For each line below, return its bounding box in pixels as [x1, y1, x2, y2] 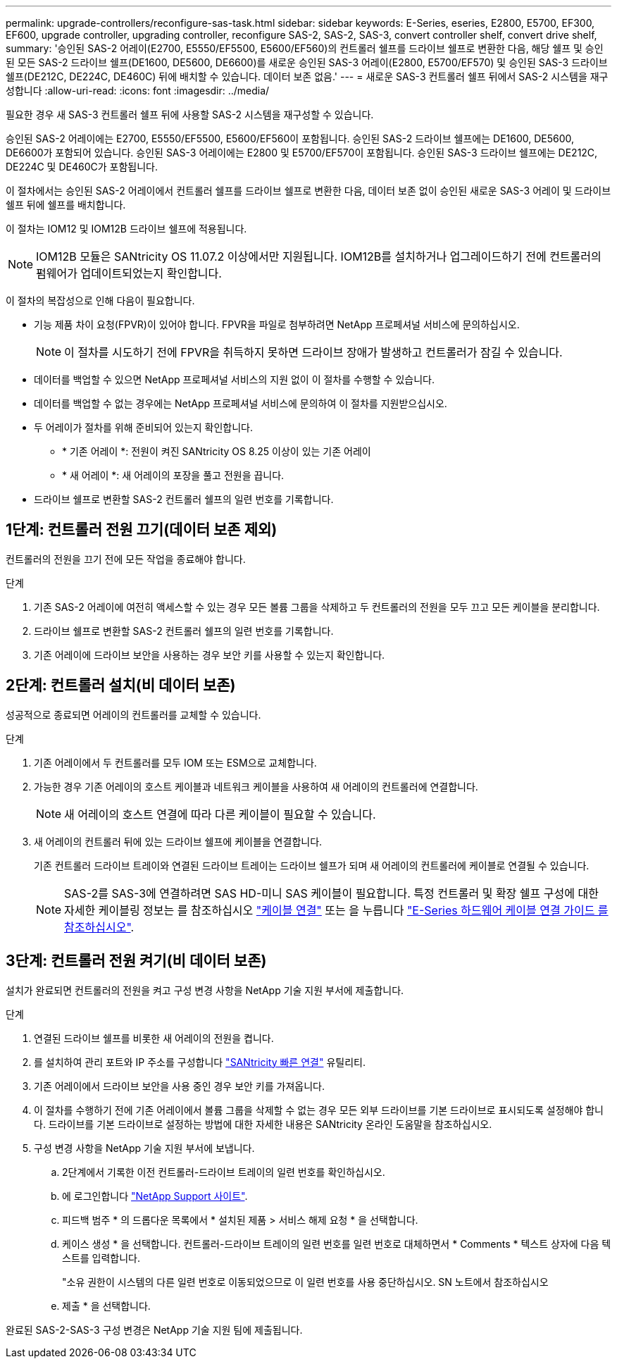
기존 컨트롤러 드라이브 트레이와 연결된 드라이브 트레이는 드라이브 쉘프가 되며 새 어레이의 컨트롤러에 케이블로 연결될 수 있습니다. [34, 859, 590, 872]
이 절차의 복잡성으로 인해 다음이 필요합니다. [6, 294, 195, 306]
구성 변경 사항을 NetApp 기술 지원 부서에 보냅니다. [34, 1141, 255, 1154]
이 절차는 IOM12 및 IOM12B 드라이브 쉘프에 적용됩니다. [6, 223, 247, 235]
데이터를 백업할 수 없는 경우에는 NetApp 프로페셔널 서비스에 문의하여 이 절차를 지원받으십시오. [34, 397, 447, 409]
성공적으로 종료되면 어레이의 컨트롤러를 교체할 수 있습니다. [6, 708, 261, 721]
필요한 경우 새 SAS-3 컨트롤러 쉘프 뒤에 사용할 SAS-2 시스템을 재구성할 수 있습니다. [6, 108, 374, 120]
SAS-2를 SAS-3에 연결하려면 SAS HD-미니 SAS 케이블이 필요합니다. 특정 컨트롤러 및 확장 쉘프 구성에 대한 [64, 886, 599, 900]
